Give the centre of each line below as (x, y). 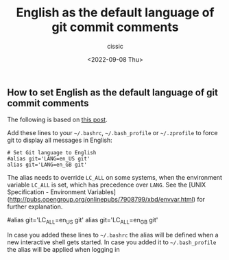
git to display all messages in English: (60, 140)
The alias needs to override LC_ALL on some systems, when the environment (115, 178)
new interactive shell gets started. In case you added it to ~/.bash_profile (112, 242)
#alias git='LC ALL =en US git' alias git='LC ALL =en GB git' (83, 221)
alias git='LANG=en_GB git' (47, 165)
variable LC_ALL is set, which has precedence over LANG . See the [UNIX (107, 185)
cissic (115, 46)
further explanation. (35, 206)
